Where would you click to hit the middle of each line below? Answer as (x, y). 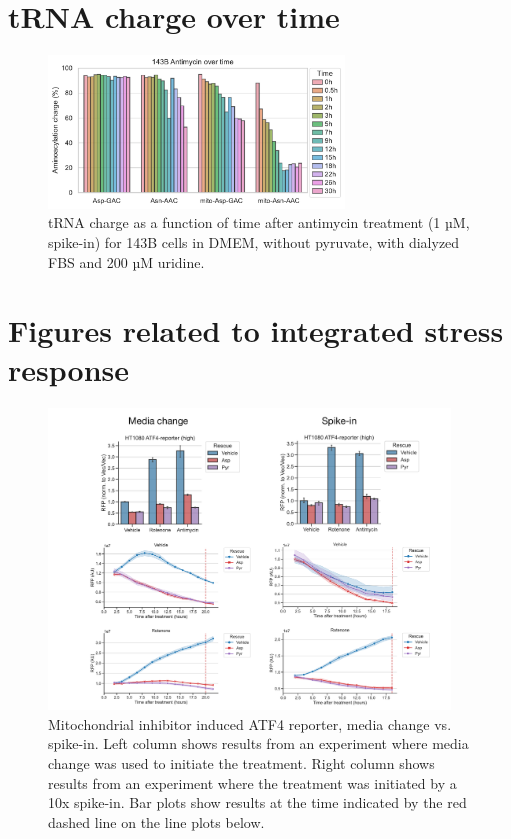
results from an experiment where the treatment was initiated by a (252, 782)
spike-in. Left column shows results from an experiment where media (258, 743)
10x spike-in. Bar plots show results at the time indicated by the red (257, 802)
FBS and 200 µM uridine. (126, 261)
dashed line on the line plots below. (156, 821)
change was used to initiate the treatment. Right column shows (241, 762)
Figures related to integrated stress (256, 330)
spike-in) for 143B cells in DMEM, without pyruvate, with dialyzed (254, 241)
